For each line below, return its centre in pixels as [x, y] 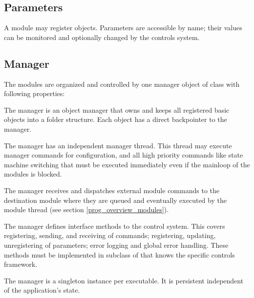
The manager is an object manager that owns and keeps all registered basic [117, 109]
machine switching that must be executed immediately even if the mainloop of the [127, 164]
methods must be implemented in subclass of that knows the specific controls [119, 254]
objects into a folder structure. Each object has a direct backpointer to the [116, 119]
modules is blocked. [33, 174]
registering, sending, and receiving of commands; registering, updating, [110, 235]
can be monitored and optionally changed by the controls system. [102, 37]
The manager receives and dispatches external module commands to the [112, 190]
